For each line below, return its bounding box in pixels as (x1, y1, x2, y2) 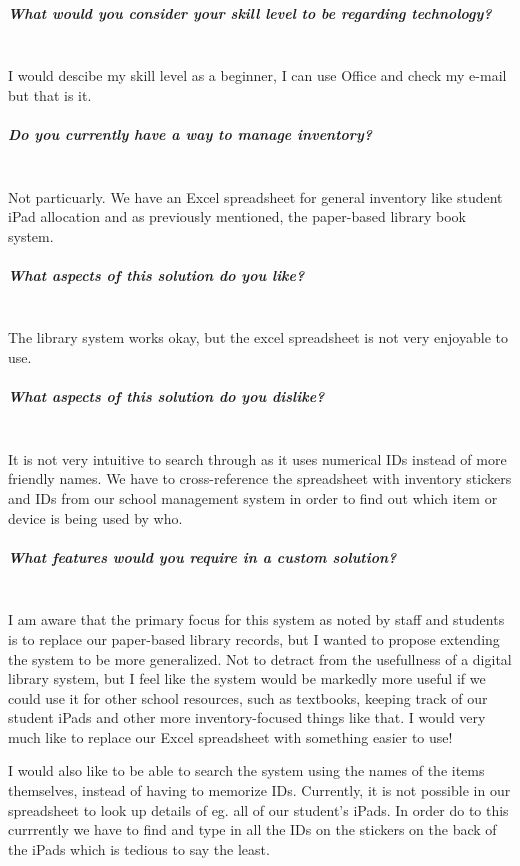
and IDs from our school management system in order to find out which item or (8, 487, 498, 508)
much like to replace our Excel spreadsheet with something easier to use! (8, 726, 453, 747)
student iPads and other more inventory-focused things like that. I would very (8, 707, 486, 728)
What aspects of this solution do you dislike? (8, 386, 325, 407)
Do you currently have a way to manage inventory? (8, 123, 373, 144)
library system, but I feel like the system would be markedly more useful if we (8, 668, 486, 689)
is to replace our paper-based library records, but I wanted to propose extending (8, 628, 500, 649)
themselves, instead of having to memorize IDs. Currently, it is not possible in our (8, 780, 511, 801)
